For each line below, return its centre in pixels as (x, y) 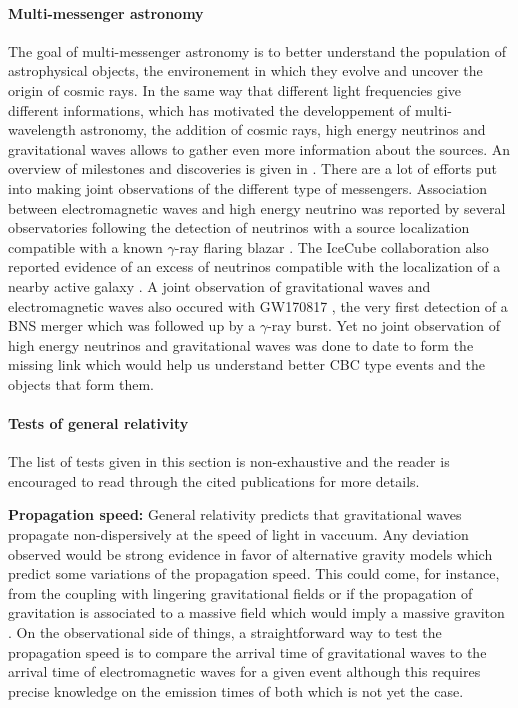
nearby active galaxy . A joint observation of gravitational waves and (219, 285)
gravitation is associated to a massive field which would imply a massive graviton (256, 612)
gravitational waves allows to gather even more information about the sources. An (259, 148)
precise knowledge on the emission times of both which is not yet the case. (236, 690)
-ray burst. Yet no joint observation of (384, 325)
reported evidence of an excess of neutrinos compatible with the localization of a (254, 266)
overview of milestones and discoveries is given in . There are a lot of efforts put (253, 168)
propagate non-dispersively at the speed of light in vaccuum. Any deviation (238, 534)
